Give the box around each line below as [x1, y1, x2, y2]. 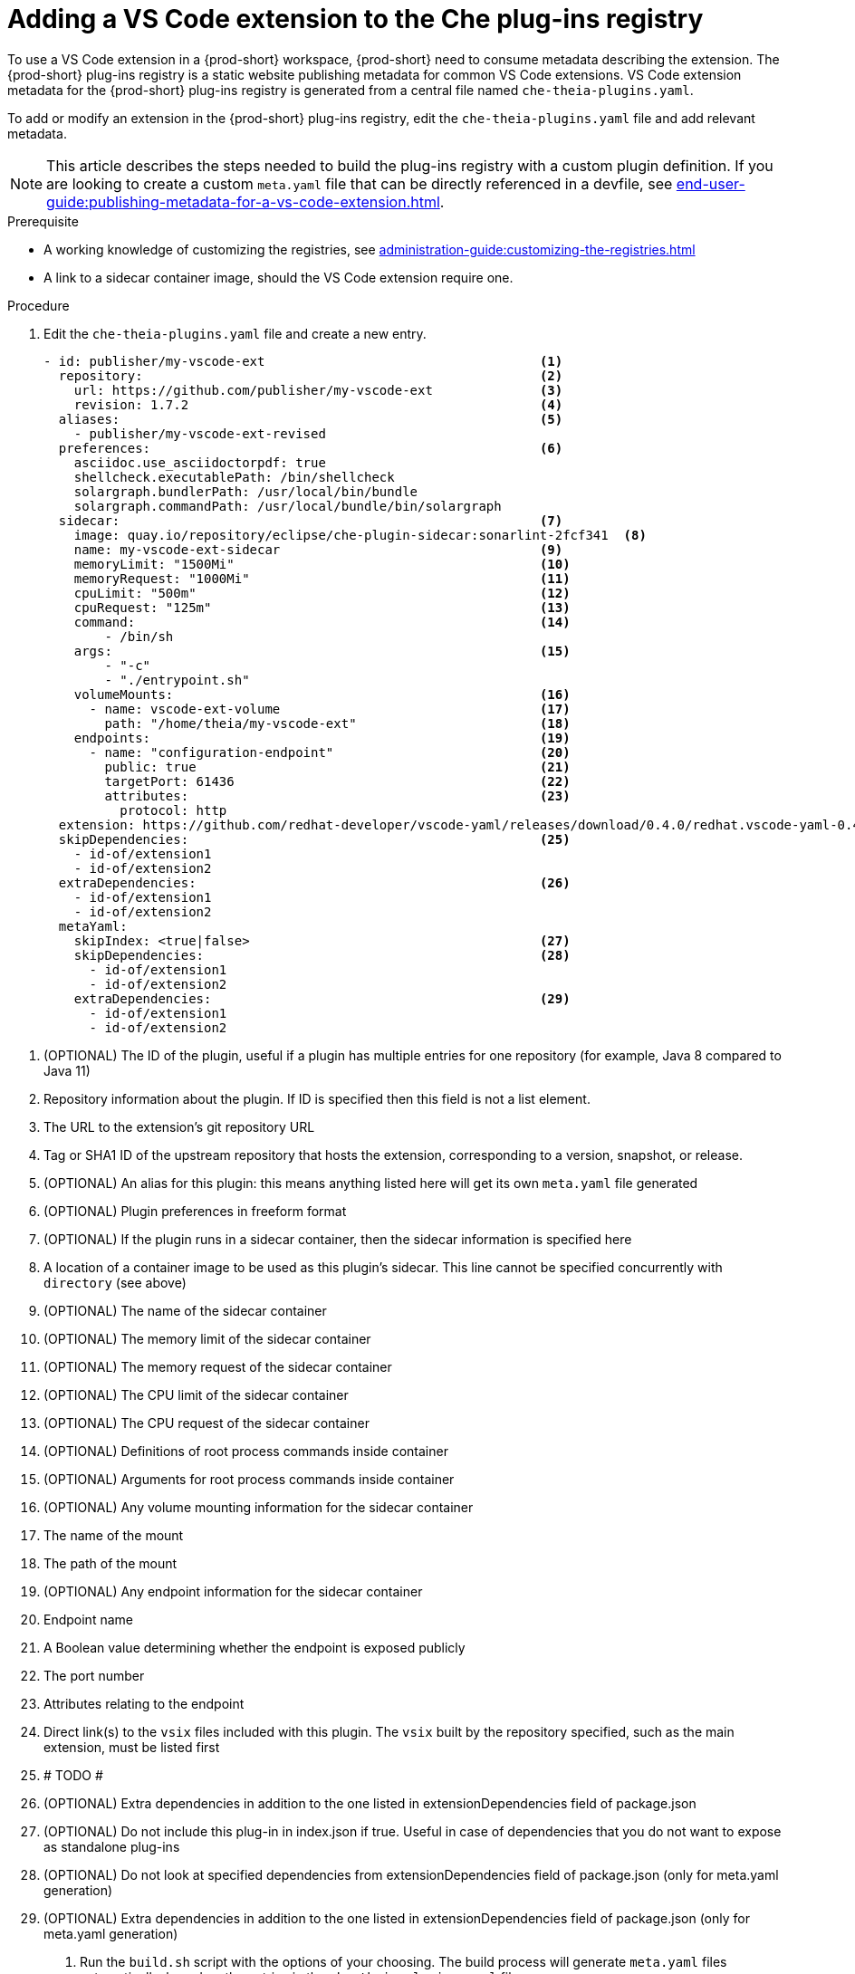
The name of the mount [43, 1527, 184, 1543]
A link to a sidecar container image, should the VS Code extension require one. [43, 269, 514, 285]
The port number [43, 1667, 145, 1683]
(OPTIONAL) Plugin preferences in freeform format [43, 1203, 347, 1219]
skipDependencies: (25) [58, 831, 571, 847]
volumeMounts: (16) [73, 686, 571, 702]
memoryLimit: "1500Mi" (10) [73, 556, 571, 571]
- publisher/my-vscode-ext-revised [73, 426, 326, 441]
